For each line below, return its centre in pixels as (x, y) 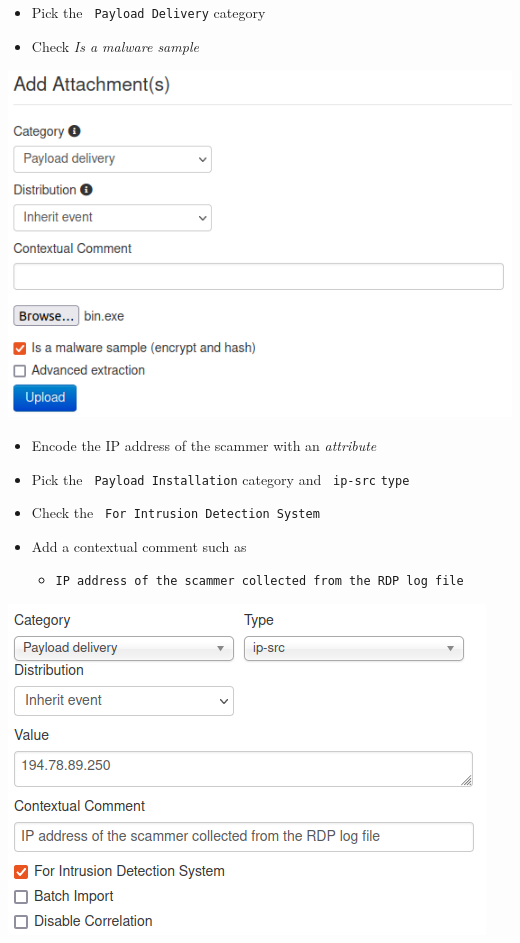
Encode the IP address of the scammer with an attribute (204, 444)
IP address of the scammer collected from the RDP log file (259, 581)
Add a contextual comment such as (139, 545)
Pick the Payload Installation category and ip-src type (220, 478)
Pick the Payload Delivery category (148, 12)
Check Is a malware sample (115, 45)
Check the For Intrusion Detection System (175, 512)
